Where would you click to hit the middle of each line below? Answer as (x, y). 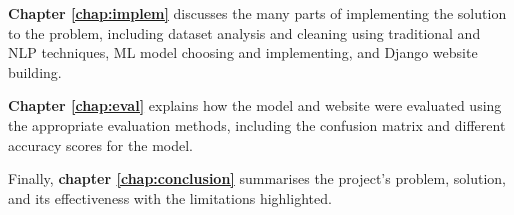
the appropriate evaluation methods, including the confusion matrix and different (257, 124)
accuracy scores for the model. (100, 144)
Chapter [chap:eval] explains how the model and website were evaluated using (255, 105)
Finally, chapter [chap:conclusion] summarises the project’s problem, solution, (257, 178)
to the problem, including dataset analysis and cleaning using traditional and (244, 32)
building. (35, 71)
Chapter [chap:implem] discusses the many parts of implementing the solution (257, 13)
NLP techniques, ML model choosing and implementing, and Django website (243, 52)
